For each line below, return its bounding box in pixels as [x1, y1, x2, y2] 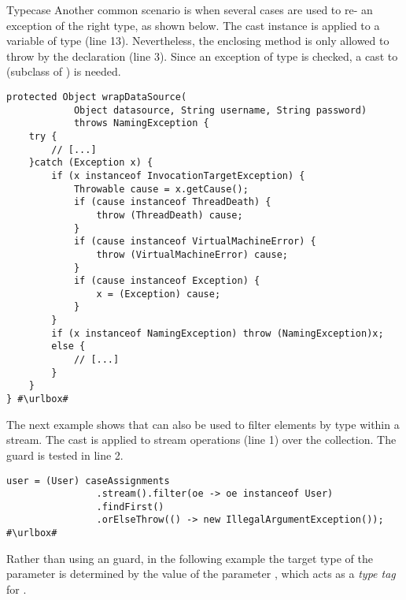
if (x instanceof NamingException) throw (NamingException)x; [51, 327, 384, 339]
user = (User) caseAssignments [6, 475, 170, 486]
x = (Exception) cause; [96, 288, 221, 300]
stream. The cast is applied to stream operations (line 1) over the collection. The [6, 431, 397, 448]
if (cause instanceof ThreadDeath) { [73, 196, 271, 208]
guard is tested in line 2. [6, 446, 124, 463]
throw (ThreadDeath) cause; [96, 209, 243, 221]
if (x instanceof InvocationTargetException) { [51, 170, 305, 181]
